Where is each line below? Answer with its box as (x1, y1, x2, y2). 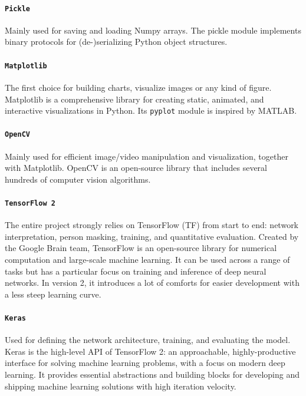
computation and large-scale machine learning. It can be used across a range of (5, 253, 290, 266)
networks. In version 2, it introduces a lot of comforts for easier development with (5, 276, 300, 289)
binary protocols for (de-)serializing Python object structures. (5, 35, 228, 48)
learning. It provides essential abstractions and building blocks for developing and (5, 368, 300, 381)
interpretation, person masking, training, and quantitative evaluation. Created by (5, 230, 299, 242)
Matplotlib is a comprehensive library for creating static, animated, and (5, 93, 264, 105)
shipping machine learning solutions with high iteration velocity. (5, 379, 236, 392)
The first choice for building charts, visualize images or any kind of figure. (5, 81, 272, 93)
